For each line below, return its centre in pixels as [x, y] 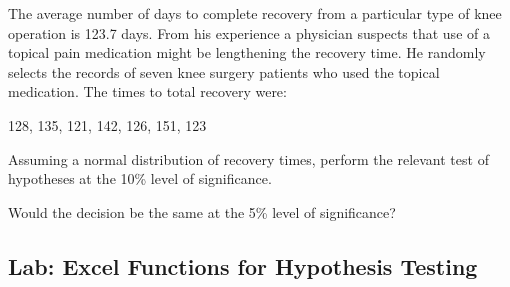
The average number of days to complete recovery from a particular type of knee [255, 13]
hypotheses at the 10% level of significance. [140, 178]
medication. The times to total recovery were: [147, 91]
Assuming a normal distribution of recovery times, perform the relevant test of [248, 158]
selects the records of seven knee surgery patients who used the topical [224, 71]
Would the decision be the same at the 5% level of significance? [202, 211]
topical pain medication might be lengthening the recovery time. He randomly [247, 52]
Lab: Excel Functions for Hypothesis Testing [243, 265]
